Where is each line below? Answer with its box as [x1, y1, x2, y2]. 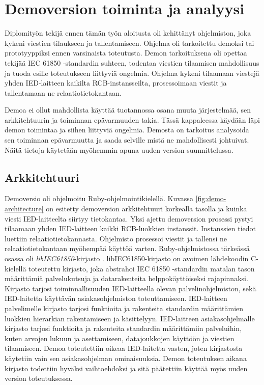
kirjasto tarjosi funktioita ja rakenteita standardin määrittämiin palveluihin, [5, 323, 242, 334]
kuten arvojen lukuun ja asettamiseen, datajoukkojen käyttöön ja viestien [5, 333, 234, 343]
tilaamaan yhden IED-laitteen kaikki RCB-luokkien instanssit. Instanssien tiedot [5, 223, 256, 234]
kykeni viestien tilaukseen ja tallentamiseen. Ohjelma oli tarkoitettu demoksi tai [5, 37, 254, 48]
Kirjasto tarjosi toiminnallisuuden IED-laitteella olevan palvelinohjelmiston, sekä [5, 283, 256, 293]
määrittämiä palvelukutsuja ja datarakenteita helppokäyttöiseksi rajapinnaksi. [5, 273, 248, 284]
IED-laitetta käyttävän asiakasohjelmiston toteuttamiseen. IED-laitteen [5, 293, 227, 304]
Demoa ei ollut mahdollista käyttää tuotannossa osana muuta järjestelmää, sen [5, 104, 251, 115]
